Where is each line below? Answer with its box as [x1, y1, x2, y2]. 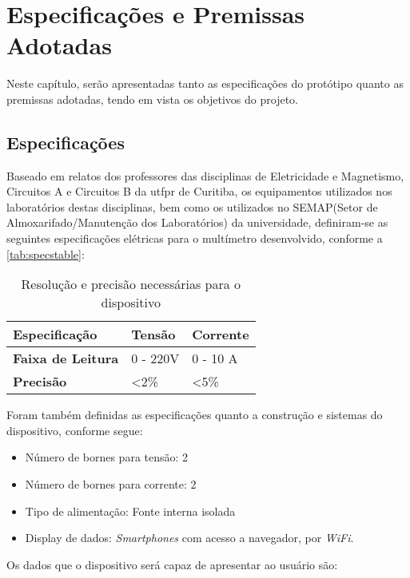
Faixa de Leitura [13, 349, 119, 368]
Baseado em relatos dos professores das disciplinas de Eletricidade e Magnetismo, [6, 167, 404, 184]
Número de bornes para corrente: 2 [25, 476, 197, 493]
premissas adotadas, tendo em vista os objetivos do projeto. [6, 90, 298, 107]
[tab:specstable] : [6, 245, 85, 262]
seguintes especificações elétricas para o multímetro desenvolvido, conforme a [6, 230, 383, 247]
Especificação [13, 325, 98, 344]
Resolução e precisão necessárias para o [21, 275, 241, 294]
